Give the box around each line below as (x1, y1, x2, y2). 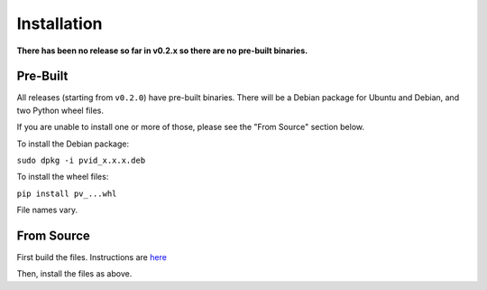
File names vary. (16, 204, 78, 216)
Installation (16, 14, 103, 33)
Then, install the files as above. (16, 268, 133, 279)
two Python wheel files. (16, 105, 104, 116)
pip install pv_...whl (16, 188, 117, 199)
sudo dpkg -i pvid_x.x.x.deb (16, 155, 146, 166)
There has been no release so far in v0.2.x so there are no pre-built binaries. (16, 45, 308, 56)
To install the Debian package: (16, 138, 130, 149)
